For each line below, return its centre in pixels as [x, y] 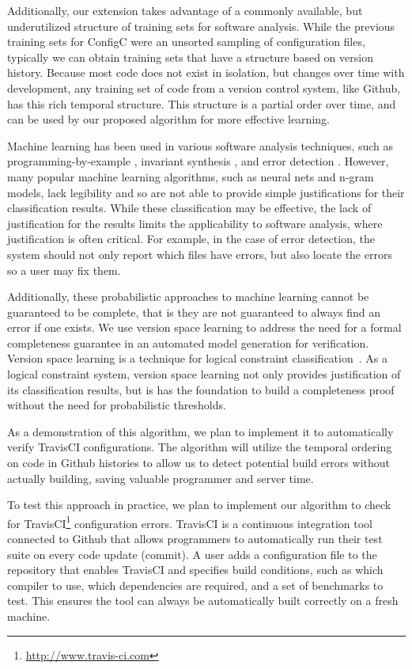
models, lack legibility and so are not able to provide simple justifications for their [206, 192]
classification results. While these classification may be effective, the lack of [189, 208]
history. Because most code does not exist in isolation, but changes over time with [206, 72]
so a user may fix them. [64, 270]
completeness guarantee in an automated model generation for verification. [188, 342]
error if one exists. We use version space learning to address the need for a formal [204, 327]
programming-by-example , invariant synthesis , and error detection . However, [198, 161]
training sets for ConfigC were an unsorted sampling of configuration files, [186, 42]
